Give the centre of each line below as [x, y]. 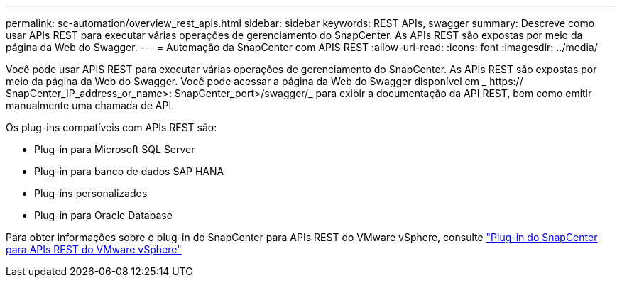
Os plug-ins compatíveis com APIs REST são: [111, 127]
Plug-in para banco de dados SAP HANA [129, 171]
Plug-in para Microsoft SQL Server [115, 149]
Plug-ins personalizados [91, 193]
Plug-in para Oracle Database [103, 215]
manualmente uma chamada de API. [90, 105]
